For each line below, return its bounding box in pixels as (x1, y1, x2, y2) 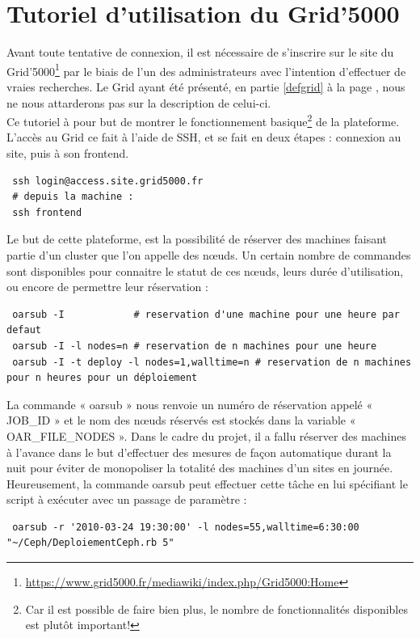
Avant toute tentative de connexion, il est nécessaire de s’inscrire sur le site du (6, 44, 394, 61)
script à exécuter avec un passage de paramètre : (6, 491, 247, 508)
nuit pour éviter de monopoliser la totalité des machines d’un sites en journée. (6, 459, 393, 476)
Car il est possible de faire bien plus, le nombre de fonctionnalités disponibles (25, 600, 408, 617)
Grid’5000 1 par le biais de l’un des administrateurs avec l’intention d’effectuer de (6, 60, 406, 79)
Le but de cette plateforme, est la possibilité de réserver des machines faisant (6, 230, 387, 247)
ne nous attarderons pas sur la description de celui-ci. (6, 94, 271, 111)
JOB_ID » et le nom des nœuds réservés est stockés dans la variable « (6, 412, 356, 429)
